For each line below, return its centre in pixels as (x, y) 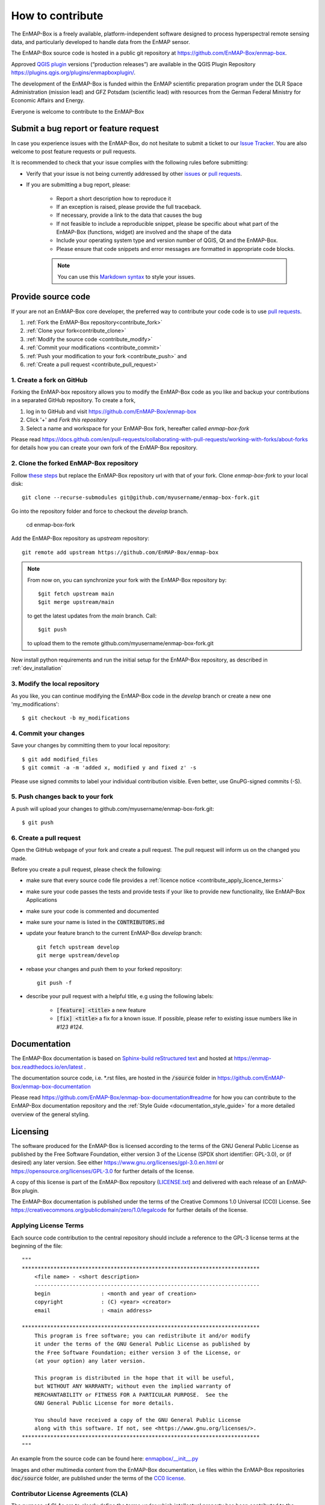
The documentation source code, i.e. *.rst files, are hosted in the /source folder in (113, 1078)
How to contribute (57, 16)
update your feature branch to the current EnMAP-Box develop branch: (114, 933)
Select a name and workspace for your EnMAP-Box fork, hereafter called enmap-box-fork (138, 428)
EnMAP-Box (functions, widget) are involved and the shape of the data (144, 232)
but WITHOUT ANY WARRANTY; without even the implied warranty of (133, 1386)
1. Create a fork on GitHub (49, 380)
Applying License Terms (48, 1226)
